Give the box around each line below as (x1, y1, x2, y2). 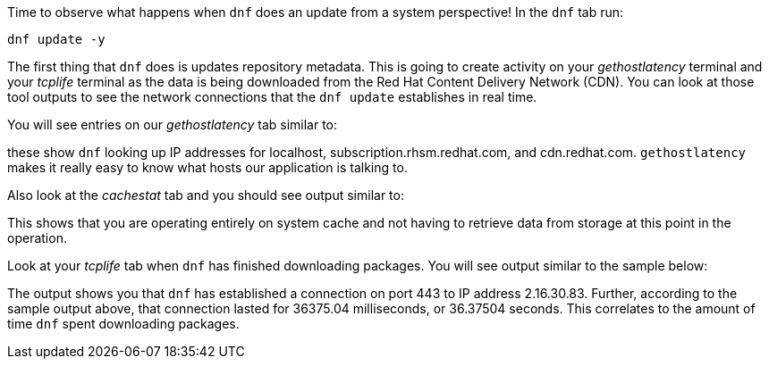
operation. (7, 230, 67, 245)
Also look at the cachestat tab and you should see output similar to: (7, 187, 404, 203)
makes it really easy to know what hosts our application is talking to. (7, 160, 408, 175)
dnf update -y (7, 32, 106, 46)
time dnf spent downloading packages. (7, 316, 240, 331)
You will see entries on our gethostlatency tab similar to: (7, 117, 338, 132)
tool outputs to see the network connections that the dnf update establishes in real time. (7, 89, 537, 104)
